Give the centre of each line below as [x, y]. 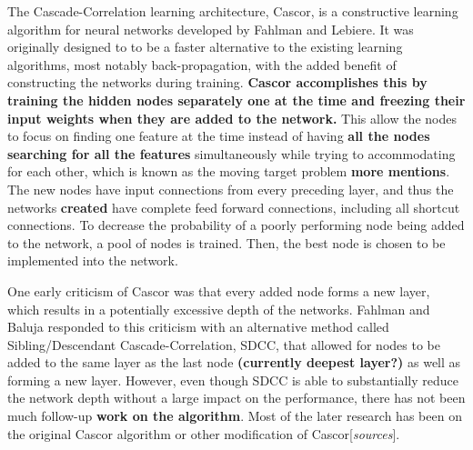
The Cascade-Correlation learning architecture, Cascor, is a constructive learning [233, 11]
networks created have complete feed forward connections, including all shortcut [234, 207]
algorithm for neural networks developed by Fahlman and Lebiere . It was [211, 29]
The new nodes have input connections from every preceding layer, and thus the [231, 189]
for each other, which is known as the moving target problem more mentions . [229, 171]
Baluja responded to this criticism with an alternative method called [198, 327]
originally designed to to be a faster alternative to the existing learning [205, 47]
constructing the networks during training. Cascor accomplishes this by [217, 82]
